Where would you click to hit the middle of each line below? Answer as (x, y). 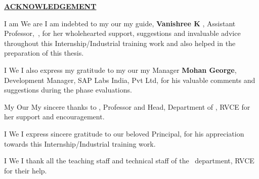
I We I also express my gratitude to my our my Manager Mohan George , (120, 70)
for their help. (26, 170)
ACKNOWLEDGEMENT (50, 6)
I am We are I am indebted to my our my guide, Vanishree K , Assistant (120, 23)
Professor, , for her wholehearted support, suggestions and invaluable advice (122, 33)
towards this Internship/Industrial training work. (80, 143)
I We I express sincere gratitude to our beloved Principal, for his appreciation (124, 133)
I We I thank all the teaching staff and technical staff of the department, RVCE (129, 161)
